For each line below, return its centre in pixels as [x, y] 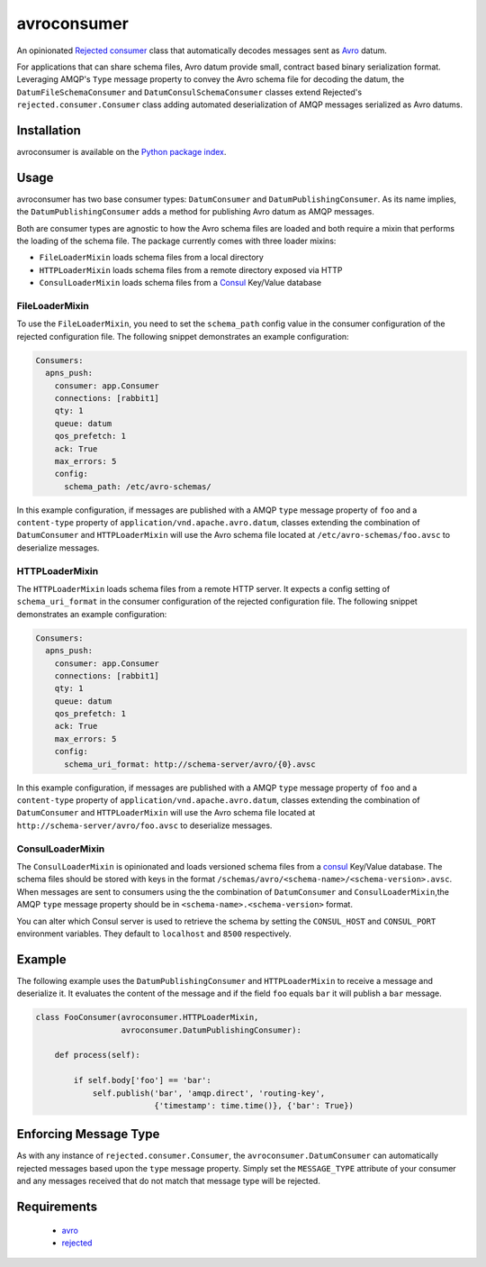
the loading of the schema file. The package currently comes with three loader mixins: [176, 241]
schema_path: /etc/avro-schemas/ [138, 486]
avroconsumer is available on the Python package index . [121, 152]
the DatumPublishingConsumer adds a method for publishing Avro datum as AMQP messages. [196, 212]
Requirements [57, 1207]
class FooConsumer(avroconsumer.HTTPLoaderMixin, [147, 1017]
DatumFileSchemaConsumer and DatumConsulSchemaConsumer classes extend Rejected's [189, 92]
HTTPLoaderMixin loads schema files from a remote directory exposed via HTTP [191, 269]
